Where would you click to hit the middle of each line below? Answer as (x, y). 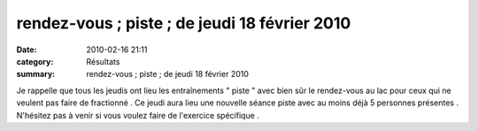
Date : (27, 50)
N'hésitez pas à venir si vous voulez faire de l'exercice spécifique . (138, 115)
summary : (36, 74)
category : (35, 61)
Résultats (103, 61)
